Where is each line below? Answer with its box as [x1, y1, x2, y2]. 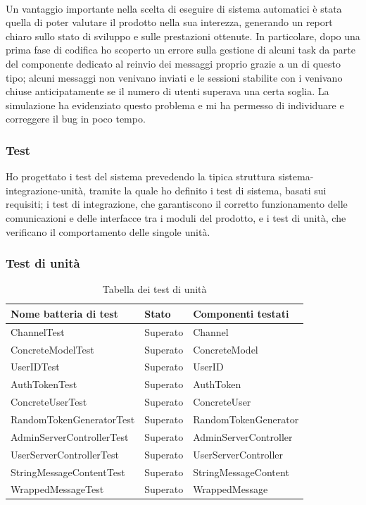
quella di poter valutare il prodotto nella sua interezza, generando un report [6, 15, 333, 30]
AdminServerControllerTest [11, 429, 129, 444]
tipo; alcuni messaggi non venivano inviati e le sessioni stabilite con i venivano [6, 70, 343, 85]
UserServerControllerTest [11, 447, 119, 461]
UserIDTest [11, 359, 60, 374]
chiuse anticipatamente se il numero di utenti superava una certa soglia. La [6, 84, 329, 99]
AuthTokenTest [11, 377, 77, 392]
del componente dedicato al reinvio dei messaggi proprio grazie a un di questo [6, 56, 341, 70]
